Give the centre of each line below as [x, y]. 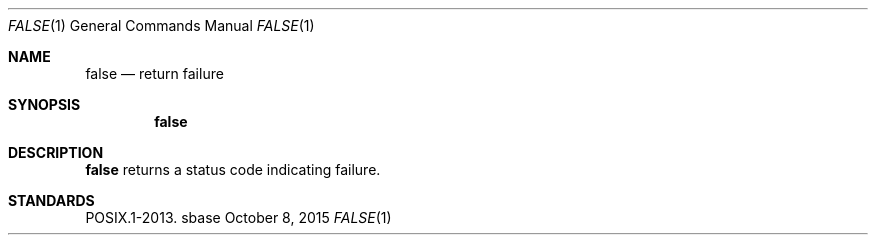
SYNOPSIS [44, 104]
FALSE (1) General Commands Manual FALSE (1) [161, 25]
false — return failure [154, 73]
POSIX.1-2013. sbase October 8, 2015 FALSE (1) [238, 217]
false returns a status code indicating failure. [233, 169]
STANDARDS [51, 200]
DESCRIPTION [56, 152]
